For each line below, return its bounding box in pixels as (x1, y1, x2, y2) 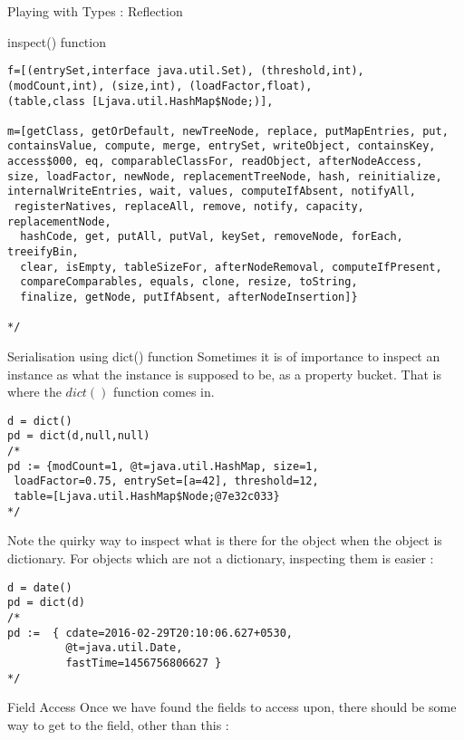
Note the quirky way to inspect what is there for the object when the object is (7, 531, 442, 550)
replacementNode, (7, 215, 111, 228)
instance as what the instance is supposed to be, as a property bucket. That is (7, 364, 441, 383)
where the (7, 382, 62, 401)
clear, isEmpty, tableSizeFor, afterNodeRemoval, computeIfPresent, (20, 260, 442, 274)
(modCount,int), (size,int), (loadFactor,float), (7, 79, 313, 92)
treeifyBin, (7, 245, 79, 259)
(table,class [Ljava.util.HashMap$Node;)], (7, 94, 274, 108)
